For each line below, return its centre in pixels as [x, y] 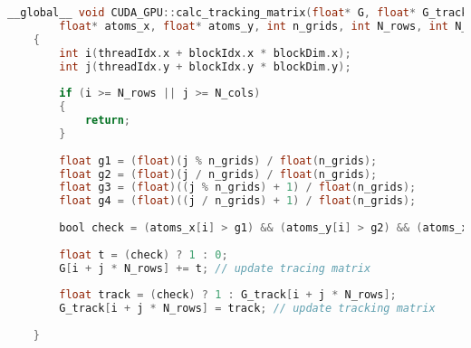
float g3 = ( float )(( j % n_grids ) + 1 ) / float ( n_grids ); [238, 188]
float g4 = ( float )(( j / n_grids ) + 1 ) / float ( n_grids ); [238, 201]
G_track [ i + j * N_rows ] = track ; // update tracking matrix [247, 309]
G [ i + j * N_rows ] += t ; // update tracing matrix [215, 268]
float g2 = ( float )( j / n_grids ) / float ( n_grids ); [218, 174]
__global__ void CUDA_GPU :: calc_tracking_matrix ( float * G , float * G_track [238, 13]
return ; [108, 120]
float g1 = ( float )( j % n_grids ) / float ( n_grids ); [218, 160]
